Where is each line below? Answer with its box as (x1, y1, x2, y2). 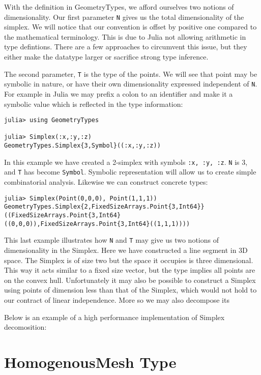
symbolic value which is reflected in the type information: (4, 98, 183, 109)
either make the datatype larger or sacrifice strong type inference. (4, 51, 209, 62)
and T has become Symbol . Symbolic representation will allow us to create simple (4, 166, 256, 177)
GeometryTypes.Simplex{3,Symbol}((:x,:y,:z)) (4, 142, 161, 150)
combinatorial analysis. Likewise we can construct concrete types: (4, 177, 208, 187)
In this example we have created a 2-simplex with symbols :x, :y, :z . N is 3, (4, 156, 248, 167)
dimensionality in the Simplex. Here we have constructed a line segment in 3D (4, 244, 248, 255)
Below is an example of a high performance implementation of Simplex (4, 311, 225, 322)
